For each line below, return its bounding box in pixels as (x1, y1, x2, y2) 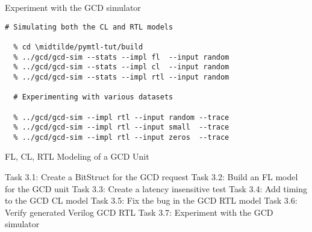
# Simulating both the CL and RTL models (5, 22, 173, 31)
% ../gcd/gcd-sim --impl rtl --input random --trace (13, 113, 229, 122)
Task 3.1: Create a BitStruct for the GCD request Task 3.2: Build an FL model (5, 171, 298, 183)
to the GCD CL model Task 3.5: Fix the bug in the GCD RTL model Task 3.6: (5, 194, 298, 207)
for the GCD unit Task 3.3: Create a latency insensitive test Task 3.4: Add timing (5, 182, 308, 195)
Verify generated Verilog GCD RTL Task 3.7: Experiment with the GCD (5, 205, 273, 218)
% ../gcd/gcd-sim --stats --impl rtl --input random (13, 72, 229, 81)
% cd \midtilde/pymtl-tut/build (13, 42, 143, 51)
